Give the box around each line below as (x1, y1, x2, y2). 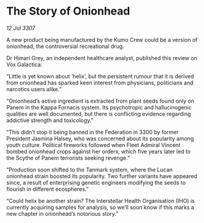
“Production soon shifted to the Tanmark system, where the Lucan (6, 166, 173, 173)
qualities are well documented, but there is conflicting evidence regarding (6, 110, 191, 117)
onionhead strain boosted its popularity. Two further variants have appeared (6, 172, 198, 180)
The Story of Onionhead (6, 4, 130, 18)
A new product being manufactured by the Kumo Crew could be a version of (6, 36, 198, 43)
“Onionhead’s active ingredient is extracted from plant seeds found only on (6, 97, 195, 105)
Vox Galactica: (6, 61, 43, 68)
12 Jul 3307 (6, 24, 35, 32)
